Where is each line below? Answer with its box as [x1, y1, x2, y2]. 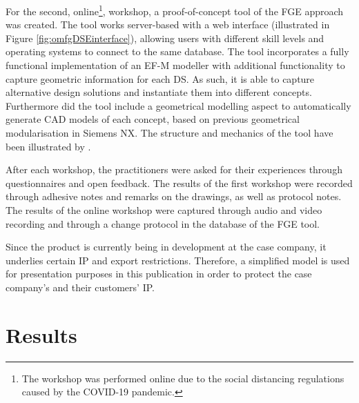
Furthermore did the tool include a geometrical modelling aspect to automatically [6, 98, 351, 112]
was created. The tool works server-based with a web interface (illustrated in [6, 17, 330, 32]
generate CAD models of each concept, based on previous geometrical [6, 112, 300, 126]
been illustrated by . [6, 139, 91, 153]
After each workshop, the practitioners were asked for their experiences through [6, 162, 342, 177]
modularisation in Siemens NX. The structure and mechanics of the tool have [6, 126, 333, 139]
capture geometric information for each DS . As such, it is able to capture [6, 71, 315, 86]
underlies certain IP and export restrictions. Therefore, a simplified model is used [6, 253, 350, 267]
